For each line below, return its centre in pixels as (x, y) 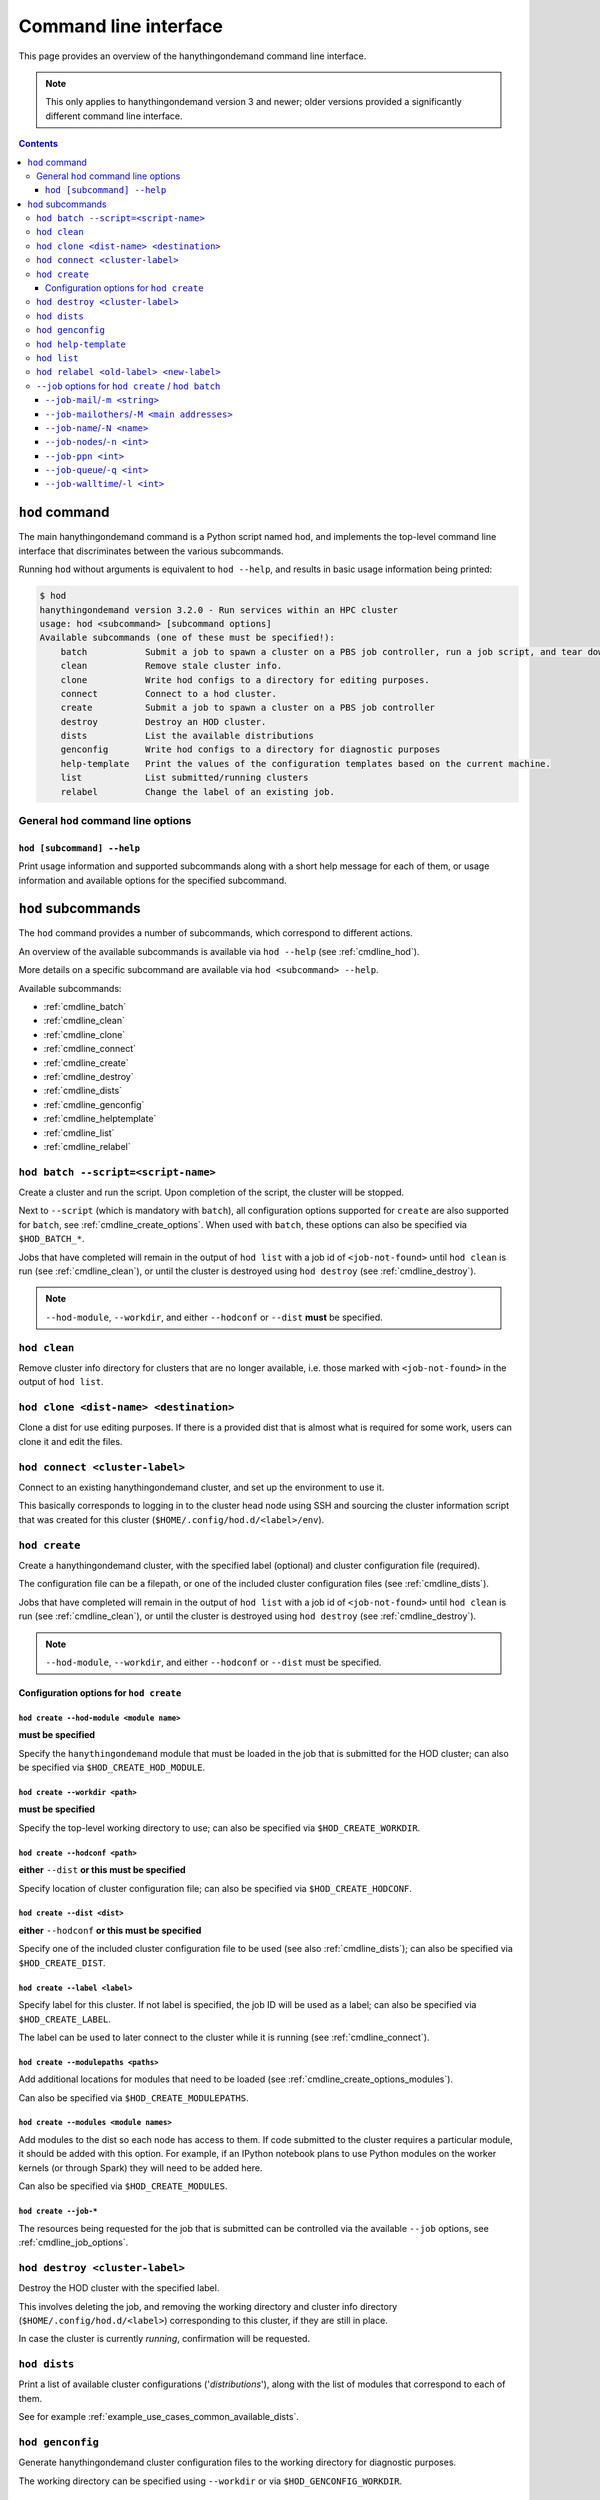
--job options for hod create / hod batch (128, 386)
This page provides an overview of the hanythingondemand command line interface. (192, 56)
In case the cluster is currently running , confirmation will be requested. (164, 2339)
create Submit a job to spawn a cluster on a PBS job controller (247, 708)
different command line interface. (114, 116)
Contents (38, 144)
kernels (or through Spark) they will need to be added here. (140, 2167)
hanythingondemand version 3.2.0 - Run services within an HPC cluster (219, 609)
